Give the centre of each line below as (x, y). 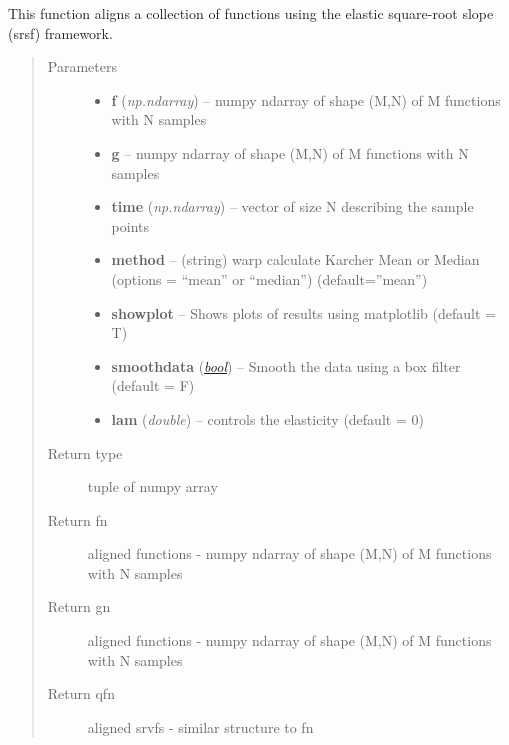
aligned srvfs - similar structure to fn (200, 726)
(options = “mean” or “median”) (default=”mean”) (269, 278)
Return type (85, 452)
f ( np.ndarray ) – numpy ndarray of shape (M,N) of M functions (306, 99)
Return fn (77, 519)
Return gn (79, 606)
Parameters (82, 66)
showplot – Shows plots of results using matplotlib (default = (303, 312)
